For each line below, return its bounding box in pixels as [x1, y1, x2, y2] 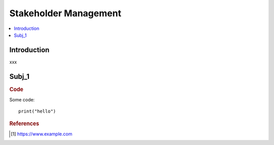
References [9, 120, 40, 127]
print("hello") [18, 108, 56, 114]
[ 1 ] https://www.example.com [11, 131, 73, 137]
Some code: [9, 97, 35, 103]
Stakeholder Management [9, 8, 122, 19]
